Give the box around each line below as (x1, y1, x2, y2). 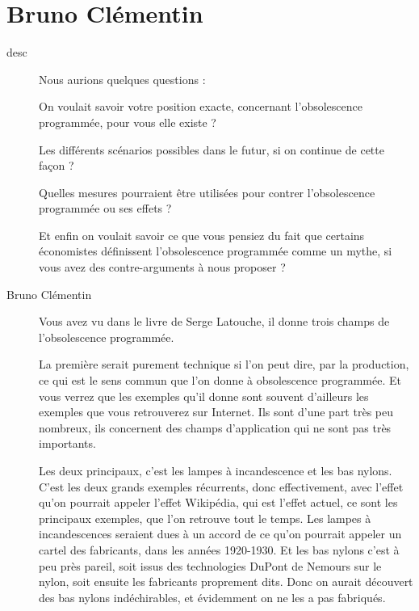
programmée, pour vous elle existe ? (39, 113, 216, 130)
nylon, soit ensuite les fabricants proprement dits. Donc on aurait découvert (39, 573, 413, 590)
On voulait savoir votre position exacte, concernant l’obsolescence (39, 98, 362, 115)
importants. (39, 435, 96, 452)
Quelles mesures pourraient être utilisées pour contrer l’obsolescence (39, 183, 375, 200)
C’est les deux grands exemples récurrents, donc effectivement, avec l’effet (39, 478, 404, 495)
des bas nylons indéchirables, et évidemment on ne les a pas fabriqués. (39, 588, 386, 605)
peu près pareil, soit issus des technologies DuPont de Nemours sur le (39, 557, 382, 574)
